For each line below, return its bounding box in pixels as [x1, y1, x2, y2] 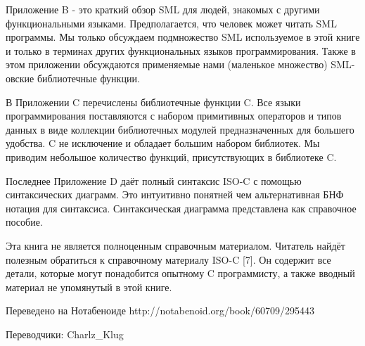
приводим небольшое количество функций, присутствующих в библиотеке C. [6, 149, 337, 164]
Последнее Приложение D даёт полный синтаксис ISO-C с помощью [6, 173, 302, 188]
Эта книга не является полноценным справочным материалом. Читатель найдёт [6, 238, 345, 252]
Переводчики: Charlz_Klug [6, 326, 124, 341]
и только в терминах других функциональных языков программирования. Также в [6, 43, 356, 58]
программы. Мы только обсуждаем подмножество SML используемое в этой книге [6, 30, 360, 44]
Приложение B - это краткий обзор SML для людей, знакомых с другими [6, 2, 320, 16]
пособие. [6, 214, 43, 229]
